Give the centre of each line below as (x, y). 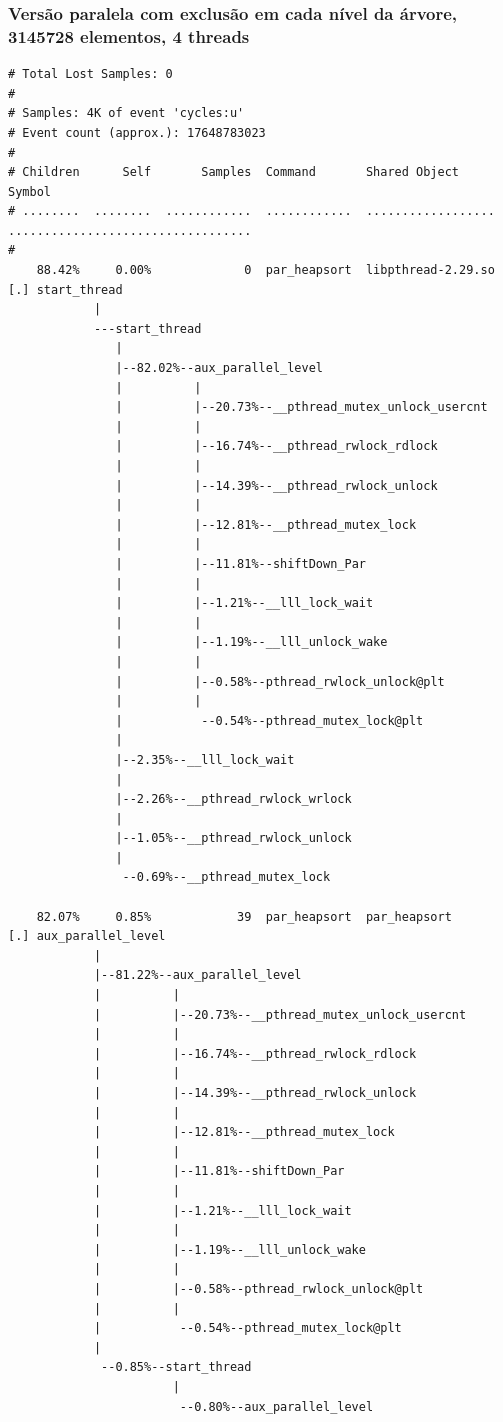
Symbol (29, 191)
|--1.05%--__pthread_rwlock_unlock (233, 838)
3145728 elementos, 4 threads (129, 35)
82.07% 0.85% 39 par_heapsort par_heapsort (244, 916)
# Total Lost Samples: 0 (90, 74)
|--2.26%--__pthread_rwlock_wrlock (233, 799)
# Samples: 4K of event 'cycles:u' (126, 113)
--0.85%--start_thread (176, 1367)
